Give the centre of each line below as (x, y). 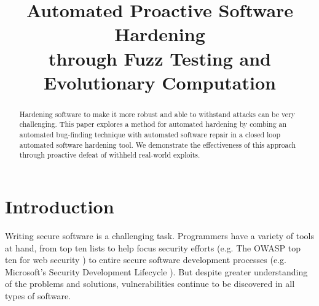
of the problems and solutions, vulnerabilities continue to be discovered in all (150, 284)
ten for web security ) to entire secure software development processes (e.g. (146, 260)
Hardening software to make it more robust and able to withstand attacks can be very (157, 114)
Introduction (60, 206)
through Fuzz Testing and (160, 58)
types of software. (38, 295)
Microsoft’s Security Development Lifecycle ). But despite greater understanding (156, 271)
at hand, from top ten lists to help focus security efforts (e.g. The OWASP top (153, 247)
